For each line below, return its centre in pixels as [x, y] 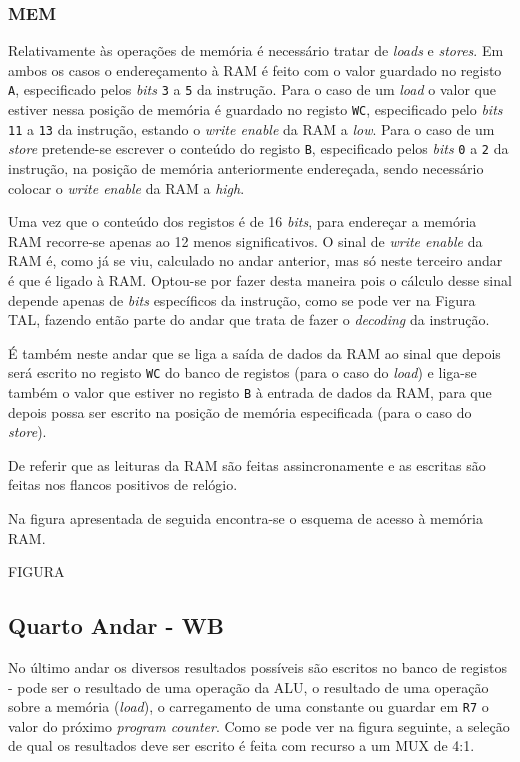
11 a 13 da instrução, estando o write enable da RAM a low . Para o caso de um [251, 128]
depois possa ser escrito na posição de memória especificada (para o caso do [240, 411]
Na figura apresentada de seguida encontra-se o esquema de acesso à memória [245, 518]
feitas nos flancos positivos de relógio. [123, 484]
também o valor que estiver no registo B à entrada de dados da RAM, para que [250, 392]
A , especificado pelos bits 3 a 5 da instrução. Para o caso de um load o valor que [252, 89]
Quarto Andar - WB [116, 625]
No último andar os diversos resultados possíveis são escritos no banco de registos [257, 667]
